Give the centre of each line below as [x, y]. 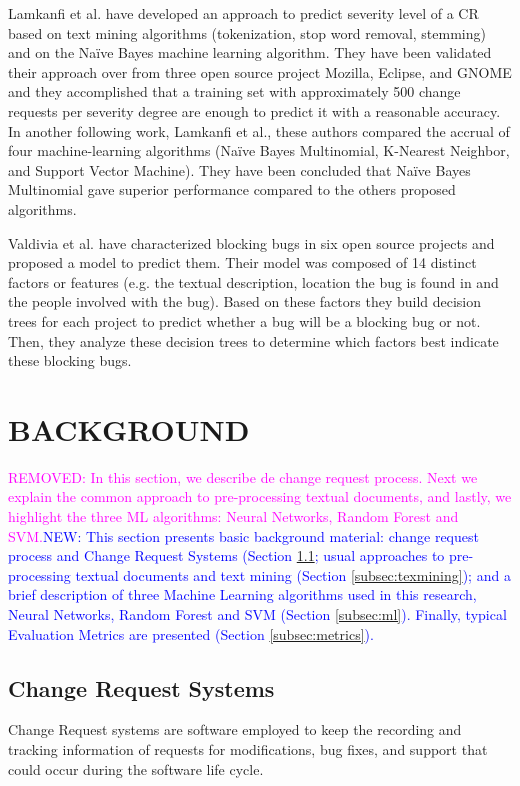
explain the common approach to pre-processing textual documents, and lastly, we [260, 496]
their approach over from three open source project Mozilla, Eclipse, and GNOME [260, 71]
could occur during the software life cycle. [136, 768]
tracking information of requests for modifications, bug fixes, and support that [248, 748]
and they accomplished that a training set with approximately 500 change [234, 91]
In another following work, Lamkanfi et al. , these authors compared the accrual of [259, 130]
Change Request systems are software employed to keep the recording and [235, 729]
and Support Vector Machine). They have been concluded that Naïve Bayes [239, 169]
